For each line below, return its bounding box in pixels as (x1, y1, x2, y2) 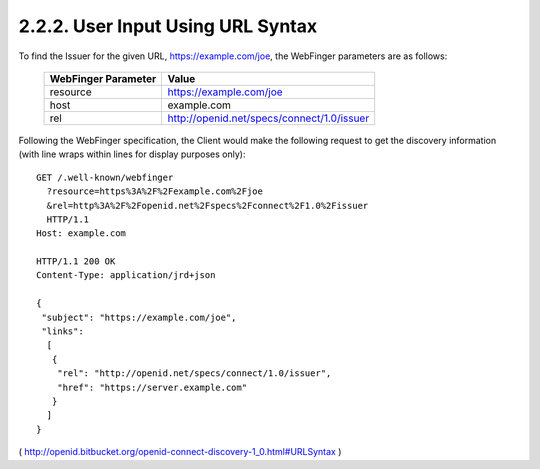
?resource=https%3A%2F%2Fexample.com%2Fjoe (46, 186, 264, 197)
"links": (41, 326, 84, 337)
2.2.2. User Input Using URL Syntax (18, 15, 318, 37)
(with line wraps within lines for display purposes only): (18, 148, 246, 160)
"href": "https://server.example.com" (56, 381, 248, 393)
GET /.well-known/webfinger (36, 171, 174, 183)
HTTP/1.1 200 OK (36, 256, 116, 267)
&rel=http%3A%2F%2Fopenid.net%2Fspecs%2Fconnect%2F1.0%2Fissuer (46, 200, 369, 211)
